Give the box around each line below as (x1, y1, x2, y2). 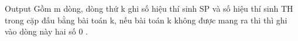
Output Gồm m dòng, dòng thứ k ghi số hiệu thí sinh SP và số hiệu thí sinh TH (5, 2, 293, 14)
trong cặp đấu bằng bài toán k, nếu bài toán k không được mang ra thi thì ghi (5, 13, 287, 26)
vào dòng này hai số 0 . (5, 25, 88, 37)
